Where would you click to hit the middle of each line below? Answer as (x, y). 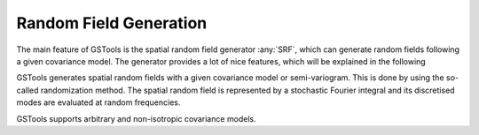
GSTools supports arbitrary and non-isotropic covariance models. (136, 118)
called (27, 90)
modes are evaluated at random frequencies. (98, 102)
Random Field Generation (112, 23)
